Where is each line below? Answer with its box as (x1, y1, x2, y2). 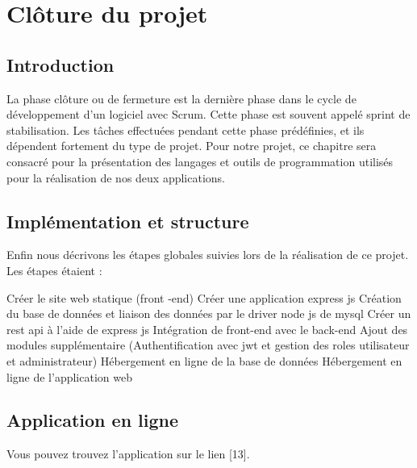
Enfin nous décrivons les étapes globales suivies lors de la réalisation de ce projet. (6, 246, 409, 263)
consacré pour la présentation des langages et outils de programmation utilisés (6, 153, 394, 169)
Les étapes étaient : (6, 261, 102, 278)
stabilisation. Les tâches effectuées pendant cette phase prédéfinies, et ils (6, 121, 365, 138)
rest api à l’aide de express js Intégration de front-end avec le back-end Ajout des (6, 320, 408, 337)
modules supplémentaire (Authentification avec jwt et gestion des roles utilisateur (6, 336, 410, 353)
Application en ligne (6, 407, 179, 432)
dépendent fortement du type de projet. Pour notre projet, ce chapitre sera (6, 137, 377, 154)
